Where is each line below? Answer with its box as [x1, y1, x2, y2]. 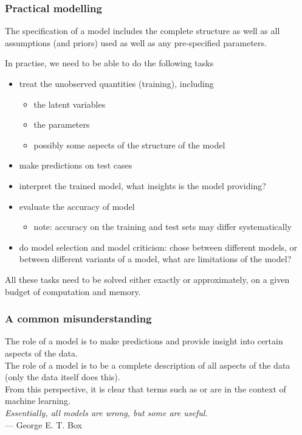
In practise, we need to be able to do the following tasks [5, 57, 214, 69]
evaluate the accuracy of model [19, 200, 135, 212]
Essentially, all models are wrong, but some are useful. [5, 406, 208, 419]
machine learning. [5, 394, 70, 407]
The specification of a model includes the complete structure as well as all [5, 24, 280, 37]
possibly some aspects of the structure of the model [33, 138, 225, 151]
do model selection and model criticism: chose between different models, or [19, 240, 298, 253]
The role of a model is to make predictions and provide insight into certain [5, 335, 283, 347]
